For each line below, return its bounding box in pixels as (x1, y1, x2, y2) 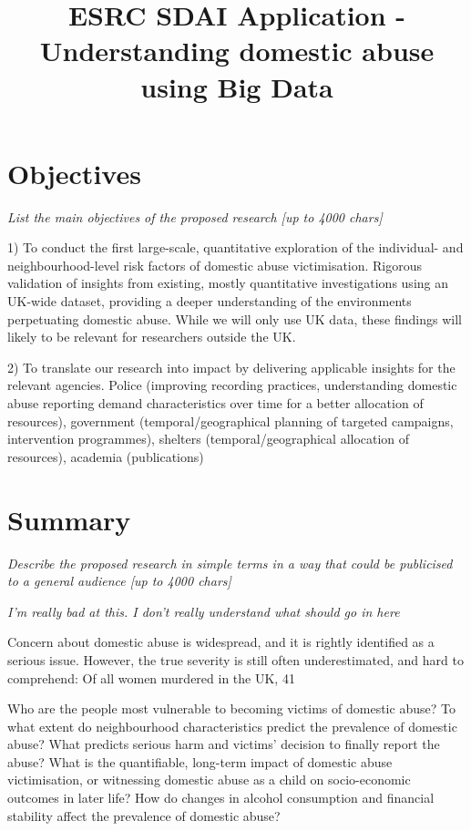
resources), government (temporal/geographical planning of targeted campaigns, (7, 411, 454, 430)
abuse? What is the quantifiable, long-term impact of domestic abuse (7, 752, 393, 771)
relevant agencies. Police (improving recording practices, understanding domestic (7, 375, 457, 395)
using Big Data (140, 67, 333, 105)
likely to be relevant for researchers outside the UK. (7, 327, 296, 346)
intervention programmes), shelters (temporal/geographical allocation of (7, 429, 410, 448)
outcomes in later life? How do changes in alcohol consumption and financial (7, 788, 435, 807)
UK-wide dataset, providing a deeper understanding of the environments (7, 292, 412, 311)
